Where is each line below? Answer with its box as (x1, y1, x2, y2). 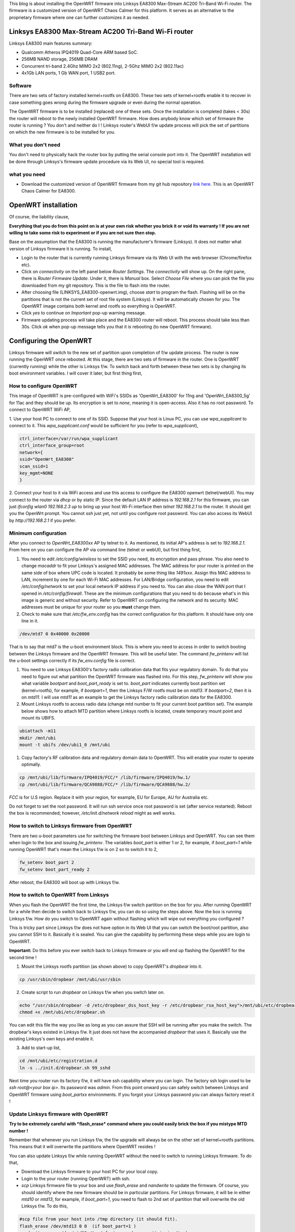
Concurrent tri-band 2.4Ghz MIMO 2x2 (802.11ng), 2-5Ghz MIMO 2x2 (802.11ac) (21, 63, 184, 69)
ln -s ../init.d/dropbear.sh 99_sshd (19, 1065, 111, 1070)
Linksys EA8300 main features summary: (9, 40, 93, 46)
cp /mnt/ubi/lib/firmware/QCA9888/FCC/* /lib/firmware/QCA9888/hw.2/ (19, 782, 191, 787)
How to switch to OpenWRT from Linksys (9, 891, 109, 898)
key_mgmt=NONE (19, 470, 54, 476)
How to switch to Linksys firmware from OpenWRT (9, 822, 133, 829)
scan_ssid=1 (19, 463, 49, 469)
